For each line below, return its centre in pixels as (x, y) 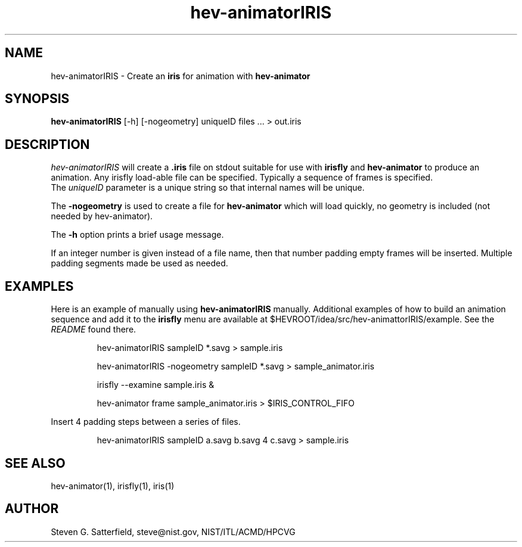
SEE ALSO (35, 463)
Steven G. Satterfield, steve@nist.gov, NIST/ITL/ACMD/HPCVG (173, 532)
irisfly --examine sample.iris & (156, 385)
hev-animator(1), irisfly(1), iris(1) (113, 486)
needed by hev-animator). (102, 216)
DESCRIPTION (47, 144)
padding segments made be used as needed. (139, 263)
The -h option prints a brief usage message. (137, 235)
